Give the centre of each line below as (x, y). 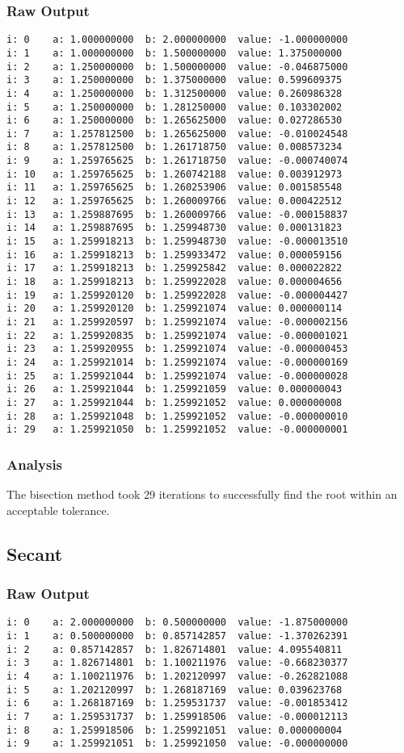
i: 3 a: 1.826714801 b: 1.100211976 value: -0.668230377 (177, 663)
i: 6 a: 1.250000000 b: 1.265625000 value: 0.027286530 (175, 121)
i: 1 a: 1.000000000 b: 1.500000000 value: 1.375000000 (175, 53)
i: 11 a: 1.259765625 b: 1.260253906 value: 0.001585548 (175, 188)
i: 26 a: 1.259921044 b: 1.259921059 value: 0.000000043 (175, 389)
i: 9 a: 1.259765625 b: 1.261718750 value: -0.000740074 (177, 161)
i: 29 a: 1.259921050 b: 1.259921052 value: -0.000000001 (177, 430)
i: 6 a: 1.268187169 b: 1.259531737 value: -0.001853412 (177, 703)
